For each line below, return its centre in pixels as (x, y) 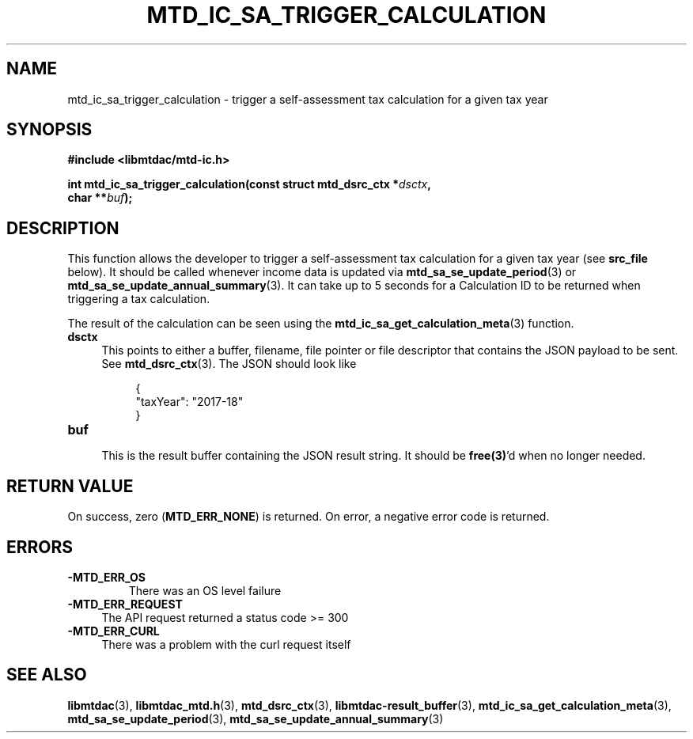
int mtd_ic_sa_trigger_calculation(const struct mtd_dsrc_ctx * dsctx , (249, 184)
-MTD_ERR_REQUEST (125, 604)
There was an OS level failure (205, 590)
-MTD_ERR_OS (106, 577)
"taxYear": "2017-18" (189, 402)
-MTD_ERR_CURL (114, 631)
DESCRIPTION (63, 228)
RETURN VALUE (70, 486)
